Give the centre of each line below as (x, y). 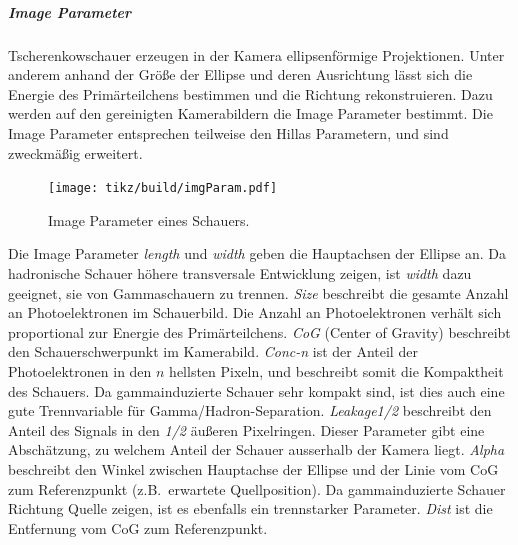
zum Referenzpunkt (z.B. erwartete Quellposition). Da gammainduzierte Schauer (257, 488)
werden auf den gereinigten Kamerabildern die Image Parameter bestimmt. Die (250, 113)
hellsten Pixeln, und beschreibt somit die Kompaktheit (336, 370)
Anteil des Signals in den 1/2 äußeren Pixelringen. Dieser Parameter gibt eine (246, 429)
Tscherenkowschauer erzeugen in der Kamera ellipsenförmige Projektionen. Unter (256, 54)
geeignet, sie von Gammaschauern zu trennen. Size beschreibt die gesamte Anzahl (258, 292)
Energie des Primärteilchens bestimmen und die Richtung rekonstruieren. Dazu (250, 93)
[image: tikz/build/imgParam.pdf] (163, 188)
